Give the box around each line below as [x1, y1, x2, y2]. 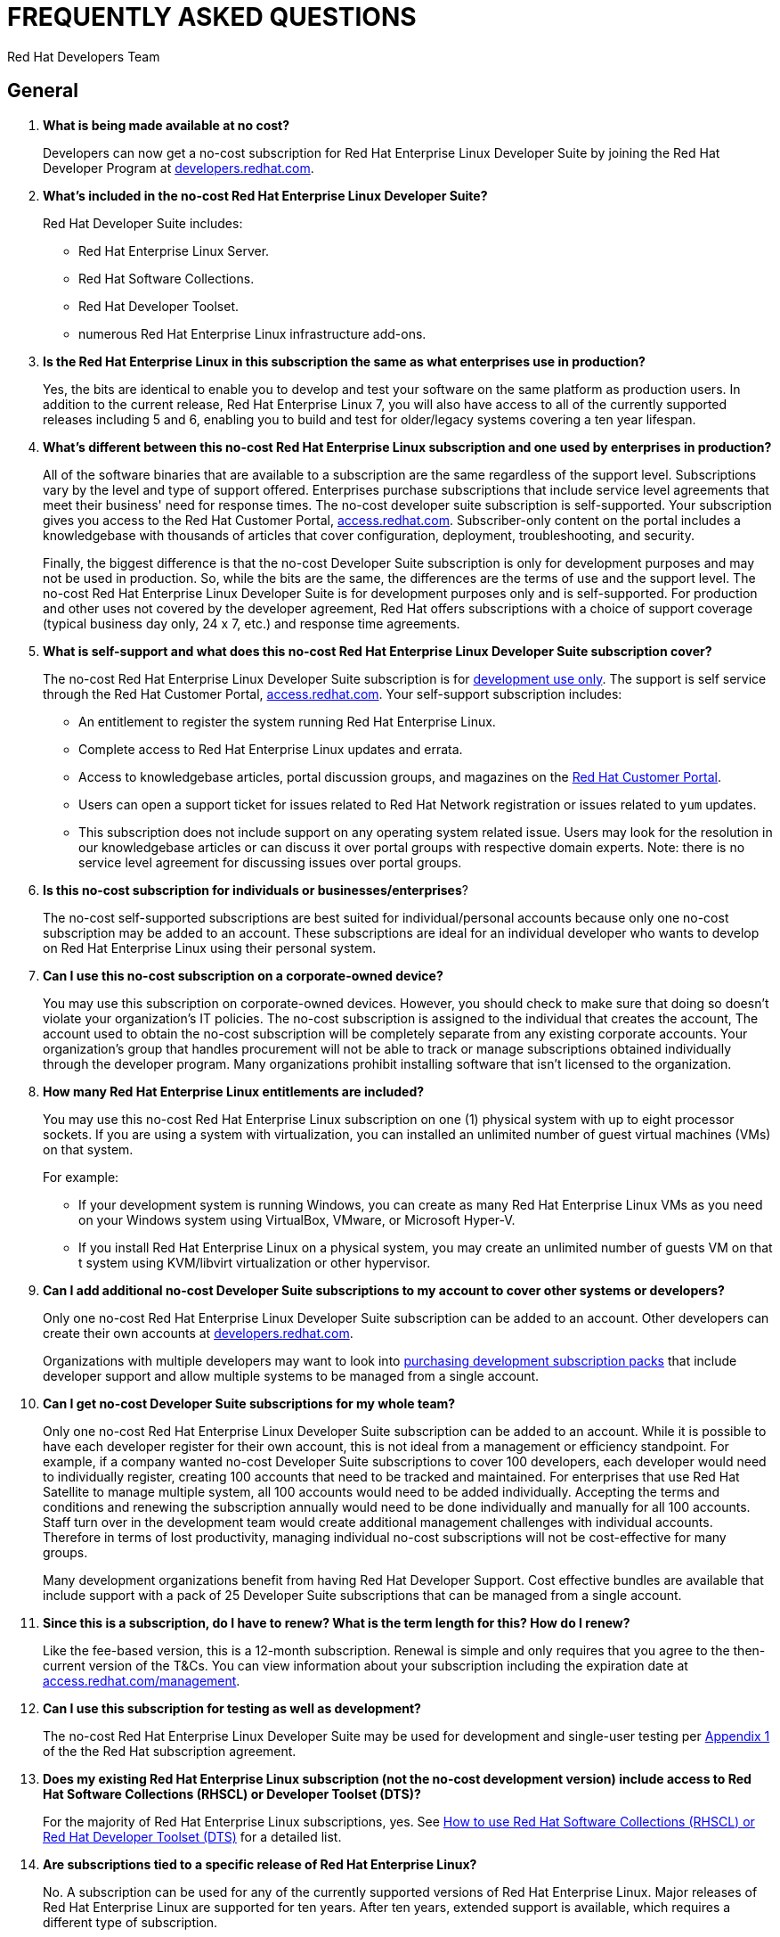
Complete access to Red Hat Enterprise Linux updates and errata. [78, 741, 463, 757]
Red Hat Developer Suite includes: [43, 215, 243, 231]
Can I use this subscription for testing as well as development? [43, 1700, 421, 1716]
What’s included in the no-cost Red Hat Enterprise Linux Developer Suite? [43, 187, 488, 203]
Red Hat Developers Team [7, 48, 160, 64]
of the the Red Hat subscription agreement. [43, 1743, 297, 1759]
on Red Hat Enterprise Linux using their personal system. [43, 940, 377, 956]
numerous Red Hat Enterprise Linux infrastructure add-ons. [78, 325, 427, 341]
